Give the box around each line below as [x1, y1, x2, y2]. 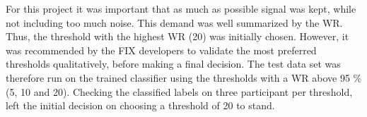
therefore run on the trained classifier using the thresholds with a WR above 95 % [6, 70, 362, 85]
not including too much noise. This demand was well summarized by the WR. [6, 15, 343, 30]
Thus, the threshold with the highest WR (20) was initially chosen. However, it [6, 29, 349, 44]
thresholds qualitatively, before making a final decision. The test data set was [6, 56, 341, 71]
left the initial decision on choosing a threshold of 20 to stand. [6, 98, 275, 113]
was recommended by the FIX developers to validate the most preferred [6, 42, 317, 57]
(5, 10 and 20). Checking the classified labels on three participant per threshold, [6, 84, 353, 99]
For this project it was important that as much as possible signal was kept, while [6, 1, 356, 16]
